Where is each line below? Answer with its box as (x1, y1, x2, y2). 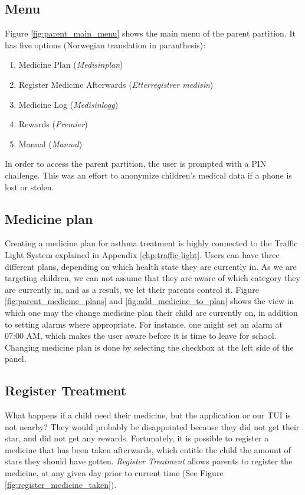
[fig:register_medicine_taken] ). (5, 478, 117, 490)
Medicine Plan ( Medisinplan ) (18, 58, 123, 71)
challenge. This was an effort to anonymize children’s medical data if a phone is (5, 169, 292, 181)
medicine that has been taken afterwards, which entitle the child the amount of (5, 443, 291, 456)
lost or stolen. (5, 180, 54, 193)
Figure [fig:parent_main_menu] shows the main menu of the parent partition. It (5, 27, 296, 39)
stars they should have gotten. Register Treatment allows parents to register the (5, 455, 293, 467)
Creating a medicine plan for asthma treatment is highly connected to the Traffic (5, 237, 298, 249)
